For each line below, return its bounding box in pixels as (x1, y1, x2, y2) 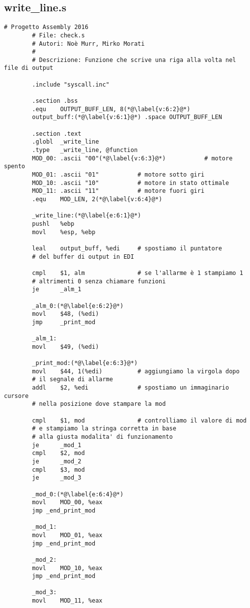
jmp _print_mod (32, 318, 96, 326)
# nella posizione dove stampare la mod (32, 400, 166, 408)
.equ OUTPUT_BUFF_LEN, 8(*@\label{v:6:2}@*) (32, 105, 191, 113)
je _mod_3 (32, 474, 82, 482)
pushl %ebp (32, 220, 75, 227)
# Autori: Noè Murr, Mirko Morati (32, 40, 145, 47)
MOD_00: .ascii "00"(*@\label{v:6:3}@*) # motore (32, 154, 233, 162)
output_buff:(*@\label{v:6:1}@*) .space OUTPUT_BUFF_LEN (32, 114, 222, 121)
